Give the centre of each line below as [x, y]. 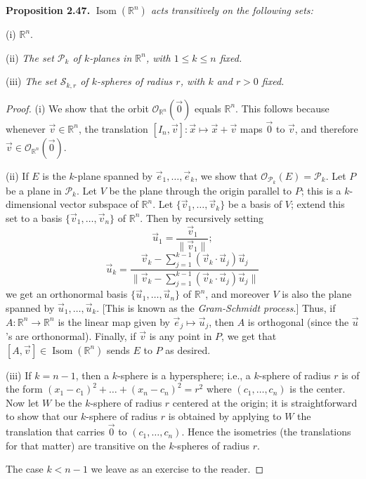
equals [208, 108]
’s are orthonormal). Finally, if [71, 335]
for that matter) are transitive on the [86, 445]
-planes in [111, 57]
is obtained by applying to [225, 416]
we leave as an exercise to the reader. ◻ [177, 469]
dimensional [31, 204]
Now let [22, 402]
